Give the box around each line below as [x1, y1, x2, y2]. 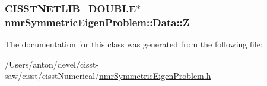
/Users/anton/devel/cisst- [5, 58, 99, 70]
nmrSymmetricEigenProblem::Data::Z [5, 14, 190, 29]
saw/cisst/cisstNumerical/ [5, 69, 100, 82]
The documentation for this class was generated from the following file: [5, 38, 263, 50]
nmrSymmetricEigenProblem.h [99, 69, 211, 82]
